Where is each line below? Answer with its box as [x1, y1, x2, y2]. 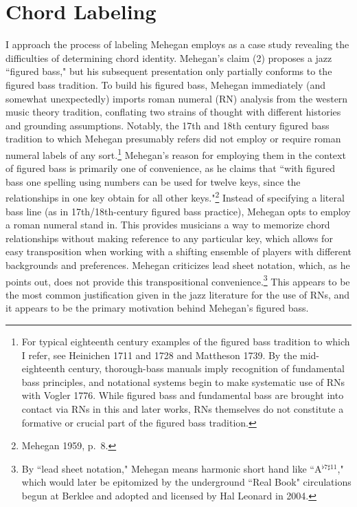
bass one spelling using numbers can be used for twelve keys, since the [5, 174, 301, 188]
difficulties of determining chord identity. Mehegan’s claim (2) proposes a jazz [5, 50, 332, 65]
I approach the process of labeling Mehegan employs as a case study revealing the [5, 37, 349, 52]
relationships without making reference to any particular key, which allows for [5, 230, 333, 245]
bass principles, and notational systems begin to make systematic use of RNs [21, 374, 345, 389]
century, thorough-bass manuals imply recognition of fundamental [68, 361, 345, 376]
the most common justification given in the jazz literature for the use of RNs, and [5, 287, 350, 301]
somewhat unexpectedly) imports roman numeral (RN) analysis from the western [5, 91, 348, 105]
